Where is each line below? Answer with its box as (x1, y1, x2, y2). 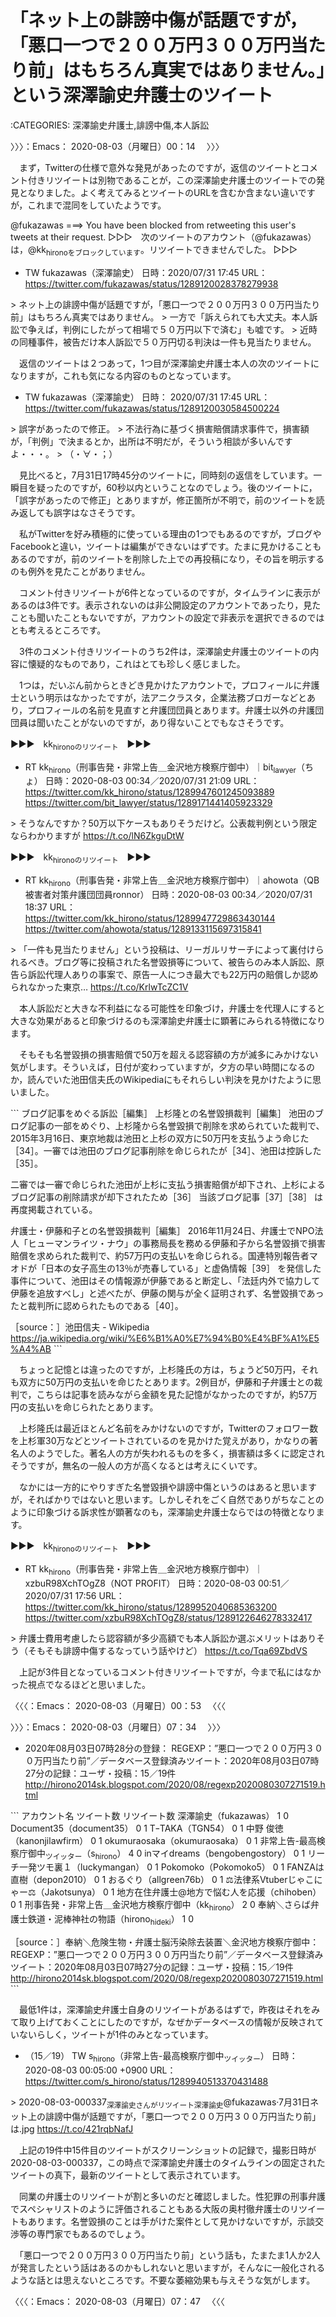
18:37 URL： (24, 901, 77, 913)
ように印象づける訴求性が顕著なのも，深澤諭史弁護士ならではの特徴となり (10, 1506, 317, 1518)
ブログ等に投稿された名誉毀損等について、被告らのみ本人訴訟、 (53, 956, 317, 968)
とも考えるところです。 (10, 624, 107, 636)
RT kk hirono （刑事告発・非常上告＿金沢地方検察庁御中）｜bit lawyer (24, 761, 297, 775)
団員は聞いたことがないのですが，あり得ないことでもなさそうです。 (10, 716, 290, 728)
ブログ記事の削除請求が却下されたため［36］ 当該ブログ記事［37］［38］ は (10, 1191, 324, 1203)
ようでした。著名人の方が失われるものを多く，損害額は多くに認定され (36, 1447, 325, 1459)
